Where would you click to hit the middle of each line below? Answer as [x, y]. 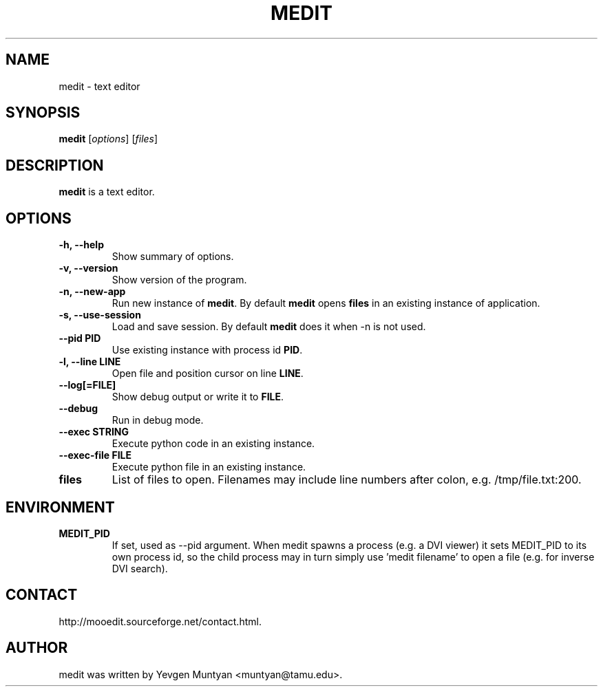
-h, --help [81, 245]
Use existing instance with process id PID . [207, 350]
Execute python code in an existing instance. [213, 444]
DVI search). [140, 568]
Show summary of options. [173, 257]
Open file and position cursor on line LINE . [208, 374]
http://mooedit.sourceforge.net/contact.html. [160, 621]
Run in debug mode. [158, 420]
